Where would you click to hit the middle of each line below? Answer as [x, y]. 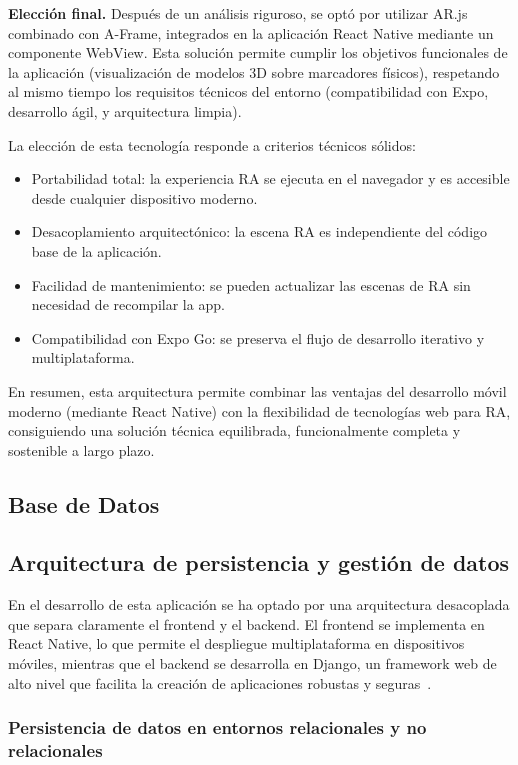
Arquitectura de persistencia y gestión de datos [259, 562]
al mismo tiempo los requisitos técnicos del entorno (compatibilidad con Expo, [248, 91]
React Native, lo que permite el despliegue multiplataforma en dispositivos [236, 643]
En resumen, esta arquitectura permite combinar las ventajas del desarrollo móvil [257, 390]
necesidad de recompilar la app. [128, 304]
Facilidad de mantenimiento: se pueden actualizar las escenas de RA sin [251, 284]
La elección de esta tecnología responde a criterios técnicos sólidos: [212, 144]
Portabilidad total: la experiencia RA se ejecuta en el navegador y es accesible [270, 178]
